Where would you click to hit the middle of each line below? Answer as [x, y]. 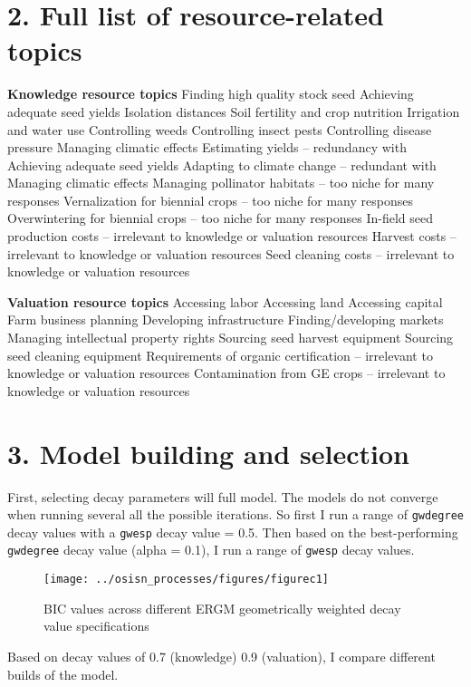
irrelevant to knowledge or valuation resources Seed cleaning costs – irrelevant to [231, 253]
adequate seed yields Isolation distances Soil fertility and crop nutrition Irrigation [234, 111]
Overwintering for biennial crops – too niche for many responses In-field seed [221, 218]
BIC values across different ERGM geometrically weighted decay [222, 608]
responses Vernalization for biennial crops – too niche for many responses [210, 200]
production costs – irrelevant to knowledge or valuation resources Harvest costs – [232, 236]
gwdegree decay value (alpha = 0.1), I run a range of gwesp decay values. [211, 550]
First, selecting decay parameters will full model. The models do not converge [223, 496]
